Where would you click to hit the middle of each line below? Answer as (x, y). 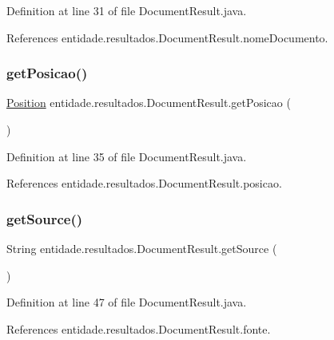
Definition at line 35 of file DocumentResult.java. (127, 156)
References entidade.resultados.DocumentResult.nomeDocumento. (167, 37)
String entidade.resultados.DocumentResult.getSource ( (142, 248)
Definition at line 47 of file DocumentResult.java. (127, 302)
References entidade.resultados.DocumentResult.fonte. (139, 328)
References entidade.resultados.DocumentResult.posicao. (144, 183)
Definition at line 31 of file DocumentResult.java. (127, 10)
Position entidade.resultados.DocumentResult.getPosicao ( (149, 103)
